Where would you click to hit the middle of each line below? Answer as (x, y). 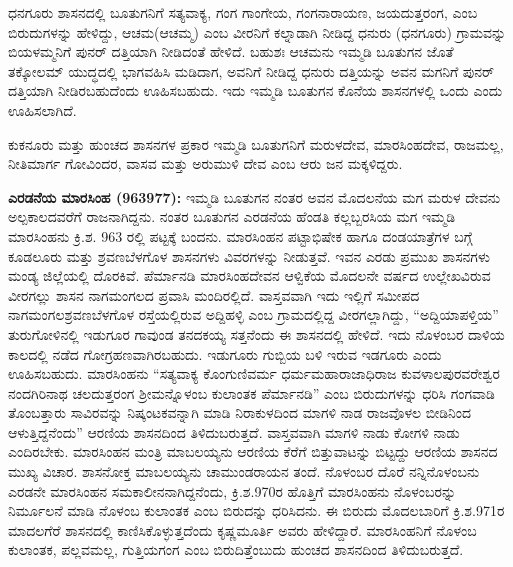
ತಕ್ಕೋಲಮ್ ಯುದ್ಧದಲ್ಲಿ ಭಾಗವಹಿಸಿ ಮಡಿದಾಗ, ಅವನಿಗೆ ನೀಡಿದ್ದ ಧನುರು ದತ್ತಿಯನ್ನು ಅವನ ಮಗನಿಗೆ (233, 70)
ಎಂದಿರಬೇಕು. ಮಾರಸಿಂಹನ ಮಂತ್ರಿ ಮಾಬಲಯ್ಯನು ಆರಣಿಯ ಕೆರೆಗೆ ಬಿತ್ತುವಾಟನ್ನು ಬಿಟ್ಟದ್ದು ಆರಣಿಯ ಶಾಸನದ (253, 451)
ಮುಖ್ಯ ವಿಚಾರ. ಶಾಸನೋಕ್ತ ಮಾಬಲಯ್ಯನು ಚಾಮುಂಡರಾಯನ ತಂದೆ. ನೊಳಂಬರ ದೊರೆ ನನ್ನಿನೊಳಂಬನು (244, 471)
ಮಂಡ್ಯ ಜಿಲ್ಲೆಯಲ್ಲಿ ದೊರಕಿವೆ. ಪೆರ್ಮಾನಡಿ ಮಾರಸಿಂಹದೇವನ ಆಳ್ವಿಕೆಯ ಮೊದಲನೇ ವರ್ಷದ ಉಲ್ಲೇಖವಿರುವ (249, 275)
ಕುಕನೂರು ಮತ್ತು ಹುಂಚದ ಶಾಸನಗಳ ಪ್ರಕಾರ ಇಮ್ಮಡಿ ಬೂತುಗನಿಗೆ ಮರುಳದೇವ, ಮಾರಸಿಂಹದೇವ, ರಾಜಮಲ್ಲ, (256, 143)
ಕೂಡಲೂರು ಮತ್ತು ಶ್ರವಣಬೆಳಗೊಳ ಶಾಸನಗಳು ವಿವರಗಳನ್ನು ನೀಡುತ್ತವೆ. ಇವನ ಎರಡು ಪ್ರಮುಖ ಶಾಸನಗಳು (249, 255)
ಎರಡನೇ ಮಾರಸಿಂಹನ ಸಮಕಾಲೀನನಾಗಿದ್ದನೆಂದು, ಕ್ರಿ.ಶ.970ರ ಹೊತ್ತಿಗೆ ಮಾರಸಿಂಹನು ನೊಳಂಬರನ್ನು (232, 490)
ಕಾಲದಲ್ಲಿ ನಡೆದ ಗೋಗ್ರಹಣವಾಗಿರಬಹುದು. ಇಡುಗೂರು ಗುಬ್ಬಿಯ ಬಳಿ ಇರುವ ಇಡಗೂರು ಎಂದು (225, 353)
